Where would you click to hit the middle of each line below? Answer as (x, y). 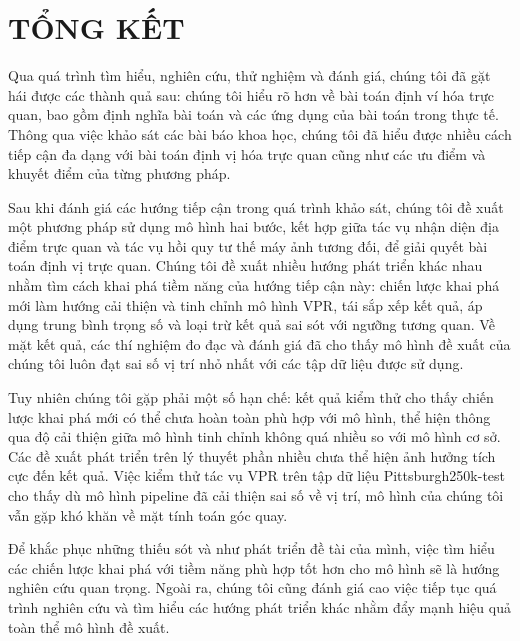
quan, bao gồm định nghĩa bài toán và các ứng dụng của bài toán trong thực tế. (253, 114)
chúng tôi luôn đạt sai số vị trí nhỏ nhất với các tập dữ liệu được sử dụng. (236, 363)
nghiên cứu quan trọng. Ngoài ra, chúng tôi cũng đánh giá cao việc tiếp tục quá (252, 587)
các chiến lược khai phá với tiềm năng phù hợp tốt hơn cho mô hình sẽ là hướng (254, 567)
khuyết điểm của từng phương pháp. (119, 173)
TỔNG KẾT (96, 27)
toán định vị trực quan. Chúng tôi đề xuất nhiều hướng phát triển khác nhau (245, 265)
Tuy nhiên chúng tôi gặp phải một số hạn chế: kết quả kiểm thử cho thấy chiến (251, 397)
